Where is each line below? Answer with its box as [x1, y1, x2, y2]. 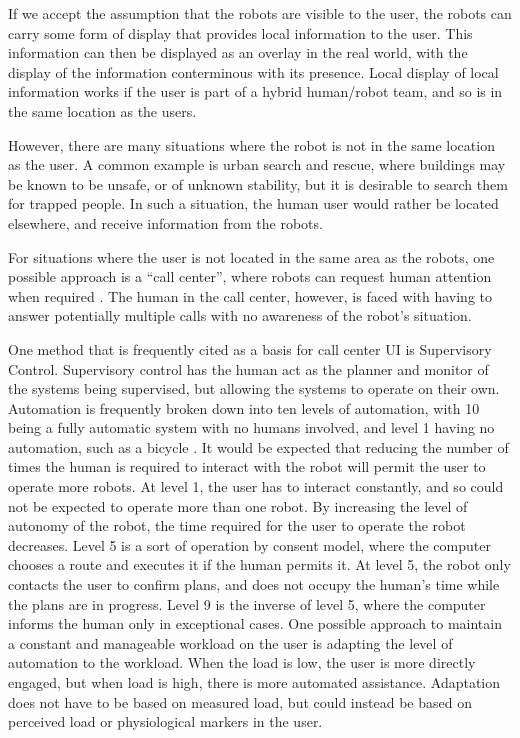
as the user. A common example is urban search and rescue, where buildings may [8, 154, 506, 175]
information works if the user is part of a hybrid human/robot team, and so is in [8, 81, 503, 102]
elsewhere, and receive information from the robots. [8, 212, 323, 233]
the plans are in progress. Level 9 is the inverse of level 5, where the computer [8, 593, 486, 614]
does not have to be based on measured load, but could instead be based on [8, 691, 472, 712]
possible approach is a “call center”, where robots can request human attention [8, 266, 492, 287]
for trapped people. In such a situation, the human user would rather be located [8, 193, 499, 214]
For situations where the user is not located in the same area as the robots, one [8, 246, 495, 267]
